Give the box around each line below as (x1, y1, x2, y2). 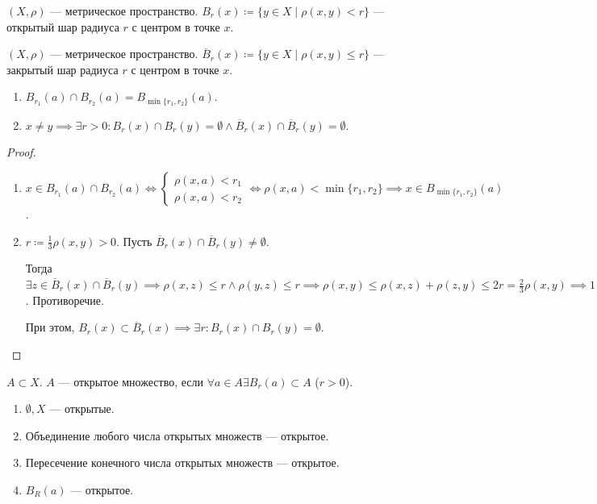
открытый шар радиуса (6, 18, 119, 35)
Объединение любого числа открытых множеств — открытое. (25, 427, 329, 444)
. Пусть (115, 232, 152, 249)
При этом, (25, 319, 75, 335)
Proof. (6, 144, 36, 160)
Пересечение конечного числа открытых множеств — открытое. (25, 454, 340, 471)
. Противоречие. (25, 291, 104, 308)
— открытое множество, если (58, 373, 203, 389)
